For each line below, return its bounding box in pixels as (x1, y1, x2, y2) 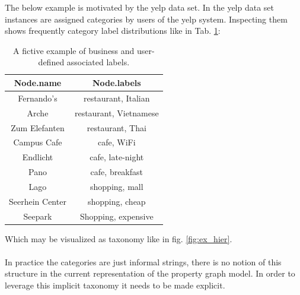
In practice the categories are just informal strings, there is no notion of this (5, 255, 282, 268)
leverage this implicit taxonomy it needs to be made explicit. (5, 279, 225, 291)
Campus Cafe (13, 136, 62, 148)
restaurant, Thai (87, 121, 146, 134)
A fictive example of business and (12, 44, 135, 56)
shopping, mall (90, 180, 143, 192)
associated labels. (66, 56, 130, 68)
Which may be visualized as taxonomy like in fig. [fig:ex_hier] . (5, 232, 232, 245)
